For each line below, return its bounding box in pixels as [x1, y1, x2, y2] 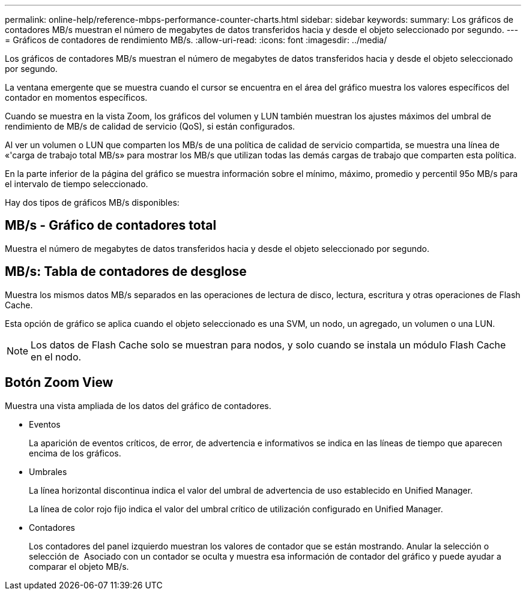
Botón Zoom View [5, 375, 113, 390]
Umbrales [29, 466, 67, 477]
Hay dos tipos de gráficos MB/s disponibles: [5, 197, 180, 208]
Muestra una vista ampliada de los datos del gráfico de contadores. [5, 400, 271, 411]
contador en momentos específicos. [5, 92, 148, 103]
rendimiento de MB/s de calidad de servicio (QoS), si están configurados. [5, 121, 295, 131]
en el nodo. [31, 350, 82, 363]
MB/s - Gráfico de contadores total [5, 218, 217, 233]
